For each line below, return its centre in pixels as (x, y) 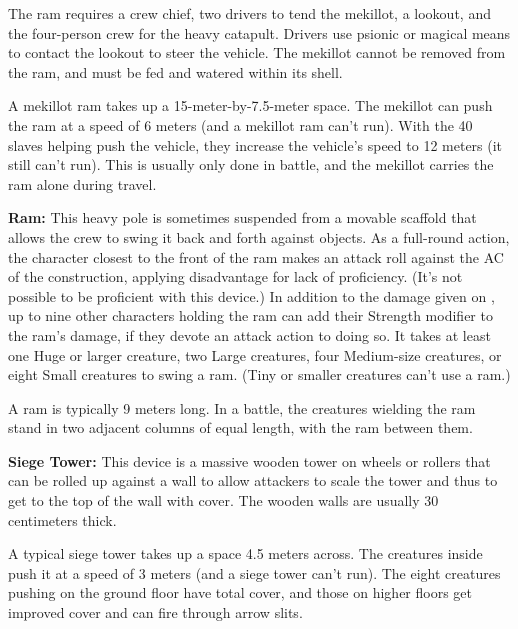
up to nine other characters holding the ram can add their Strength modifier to (250, 315)
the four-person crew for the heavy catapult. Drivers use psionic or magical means (259, 32)
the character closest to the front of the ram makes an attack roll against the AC (256, 256)
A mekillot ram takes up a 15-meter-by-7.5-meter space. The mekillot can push (250, 105)
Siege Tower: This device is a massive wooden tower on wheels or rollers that (249, 460)
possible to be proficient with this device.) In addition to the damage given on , (251, 295)
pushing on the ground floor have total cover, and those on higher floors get (240, 592)
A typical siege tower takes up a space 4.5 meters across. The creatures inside (245, 553)
